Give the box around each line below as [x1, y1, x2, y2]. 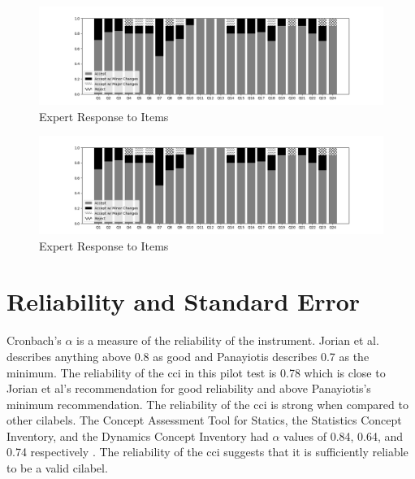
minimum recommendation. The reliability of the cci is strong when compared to [6, 395, 409, 412]
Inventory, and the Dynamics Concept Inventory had [6, 427, 269, 444]
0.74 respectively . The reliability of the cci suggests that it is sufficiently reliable [6, 443, 409, 460]
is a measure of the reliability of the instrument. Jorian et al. [76, 332, 379, 349]
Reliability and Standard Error [6, 285, 361, 318]
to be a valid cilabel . [6, 459, 108, 477]
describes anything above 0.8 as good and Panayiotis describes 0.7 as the [6, 347, 370, 364]
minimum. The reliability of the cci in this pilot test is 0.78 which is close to [6, 364, 386, 381]
